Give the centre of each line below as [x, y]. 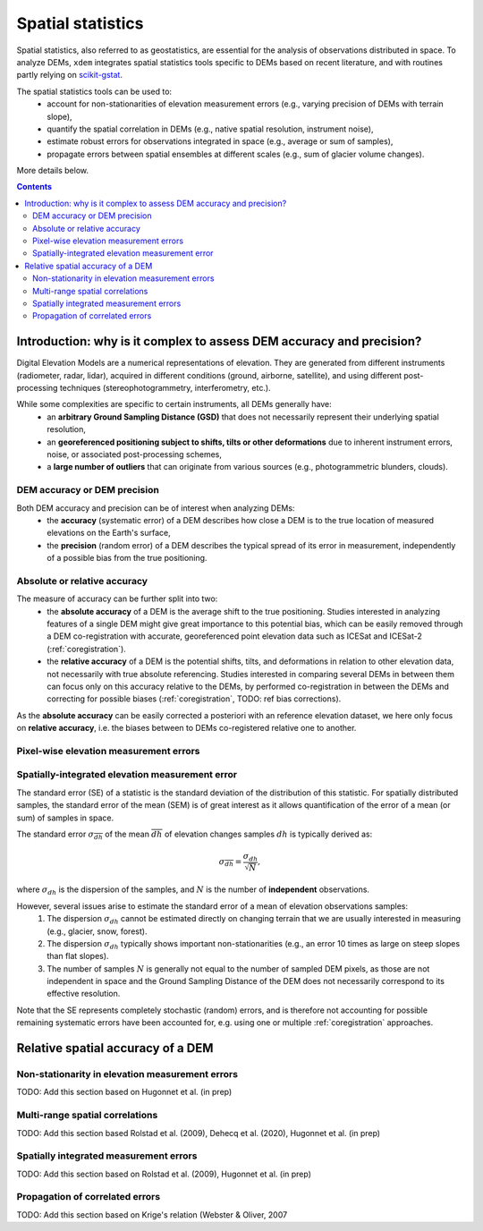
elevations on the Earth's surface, [109, 533]
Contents [34, 187]
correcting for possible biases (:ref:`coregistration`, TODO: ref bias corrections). [194, 699]
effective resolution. [84, 994]
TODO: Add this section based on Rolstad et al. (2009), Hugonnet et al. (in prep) [164, 1174]
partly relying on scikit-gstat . [69, 75]
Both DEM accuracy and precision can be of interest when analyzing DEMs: [156, 508]
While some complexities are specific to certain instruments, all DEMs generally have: [174, 404]
